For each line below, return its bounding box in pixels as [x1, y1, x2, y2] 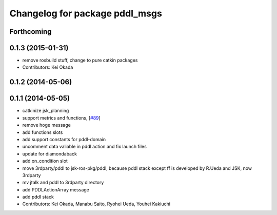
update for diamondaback [22, 150, 77, 157]
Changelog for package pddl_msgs [9, 8, 163, 19]
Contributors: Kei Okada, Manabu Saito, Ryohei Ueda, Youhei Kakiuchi [22, 201, 170, 207]
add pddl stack [22, 194, 54, 200]
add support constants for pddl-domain [22, 136, 106, 142]
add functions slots [22, 129, 63, 135]
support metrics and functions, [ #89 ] [22, 114, 101, 121]
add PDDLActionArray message [22, 186, 89, 192]
